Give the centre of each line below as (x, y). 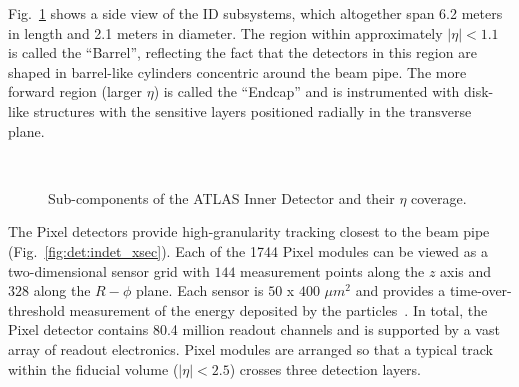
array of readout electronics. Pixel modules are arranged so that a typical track (250, 348)
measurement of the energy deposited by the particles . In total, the (278, 309)
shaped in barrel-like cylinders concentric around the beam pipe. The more (237, 71)
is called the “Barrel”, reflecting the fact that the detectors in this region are (242, 52)
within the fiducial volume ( (93, 368)
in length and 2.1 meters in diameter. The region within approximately (225, 32)
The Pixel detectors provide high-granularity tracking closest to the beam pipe (249, 231)
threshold (36, 309)
